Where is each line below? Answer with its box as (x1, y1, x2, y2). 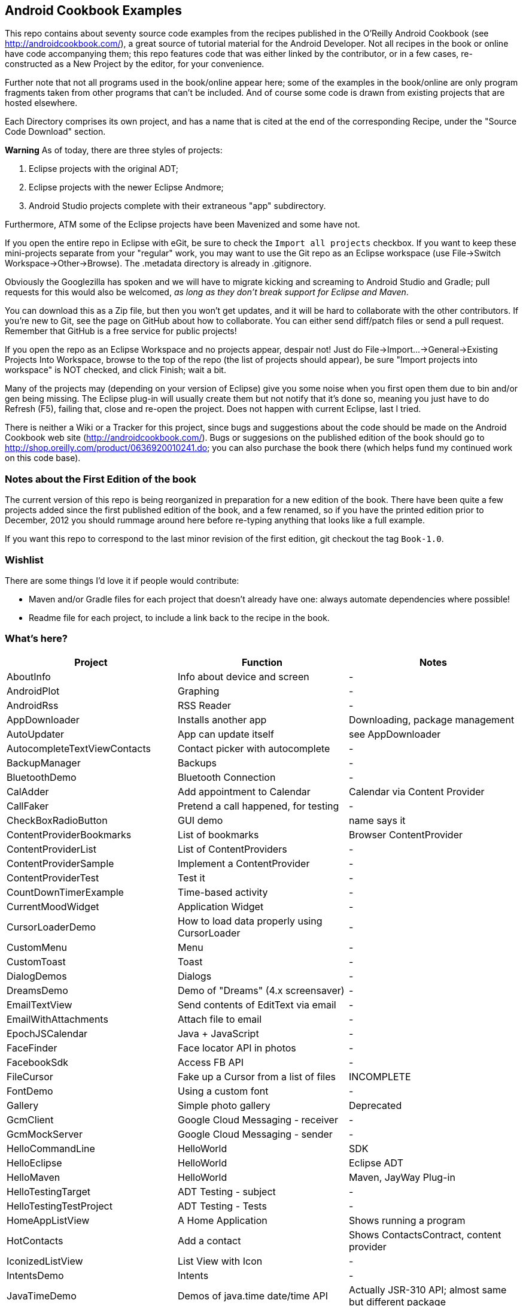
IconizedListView (7, 1255, 83, 1267)
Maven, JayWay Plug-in (348, 1171, 455, 1183)
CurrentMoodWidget (7, 900, 99, 913)
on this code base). (5, 453, 81, 463)
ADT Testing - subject (177, 1185, 276, 1198)
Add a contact (177, 1234, 241, 1247)
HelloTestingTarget (7, 1185, 90, 1198)
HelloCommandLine (7, 1142, 95, 1155)
